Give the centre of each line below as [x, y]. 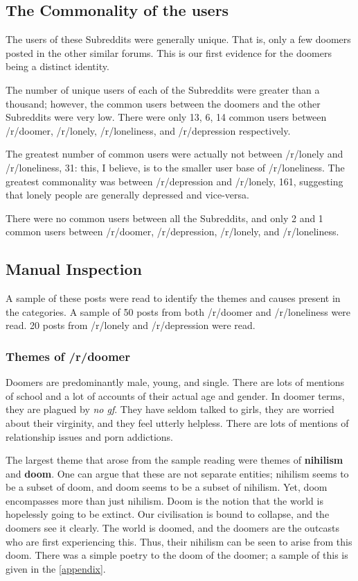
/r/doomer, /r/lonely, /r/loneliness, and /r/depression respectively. [148, 130]
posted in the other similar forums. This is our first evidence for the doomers [169, 52]
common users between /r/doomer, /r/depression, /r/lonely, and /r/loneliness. [172, 231]
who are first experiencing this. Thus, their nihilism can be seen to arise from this [179, 541]
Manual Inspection [74, 269]
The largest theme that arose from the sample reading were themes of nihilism [174, 460]
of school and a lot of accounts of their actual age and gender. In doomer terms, [175, 395]
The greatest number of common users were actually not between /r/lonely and [174, 154]
